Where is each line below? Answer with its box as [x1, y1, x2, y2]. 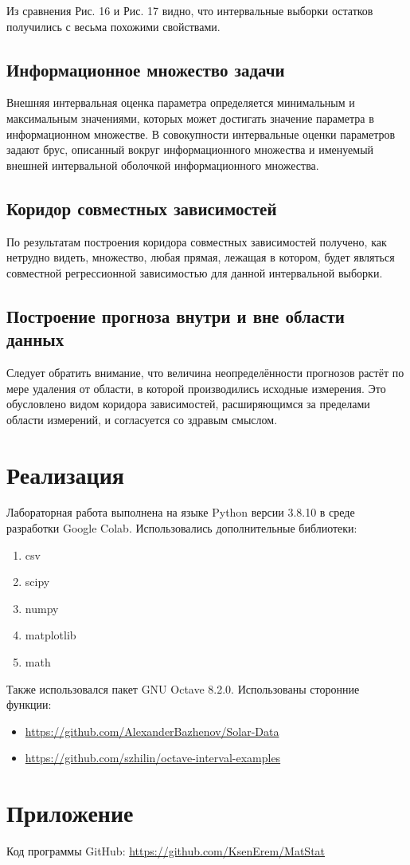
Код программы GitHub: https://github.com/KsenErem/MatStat [6, 843, 326, 859]
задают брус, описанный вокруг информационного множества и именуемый [6, 141, 374, 158]
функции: [6, 696, 52, 713]
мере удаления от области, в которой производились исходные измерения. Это [6, 379, 386, 396]
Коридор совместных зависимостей [6, 195, 277, 220]
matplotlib [25, 627, 76, 643]
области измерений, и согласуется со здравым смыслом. [6, 411, 278, 427]
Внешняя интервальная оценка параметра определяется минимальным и [6, 94, 355, 111]
